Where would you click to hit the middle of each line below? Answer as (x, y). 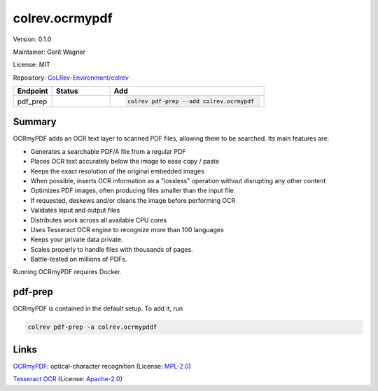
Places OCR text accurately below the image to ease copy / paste (125, 162)
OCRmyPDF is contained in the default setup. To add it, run (98, 308)
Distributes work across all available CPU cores (99, 220)
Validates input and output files (75, 211)
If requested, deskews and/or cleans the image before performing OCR (133, 200)
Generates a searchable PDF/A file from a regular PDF (108, 151)
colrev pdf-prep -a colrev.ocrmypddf (92, 327)
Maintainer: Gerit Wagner (49, 52)
